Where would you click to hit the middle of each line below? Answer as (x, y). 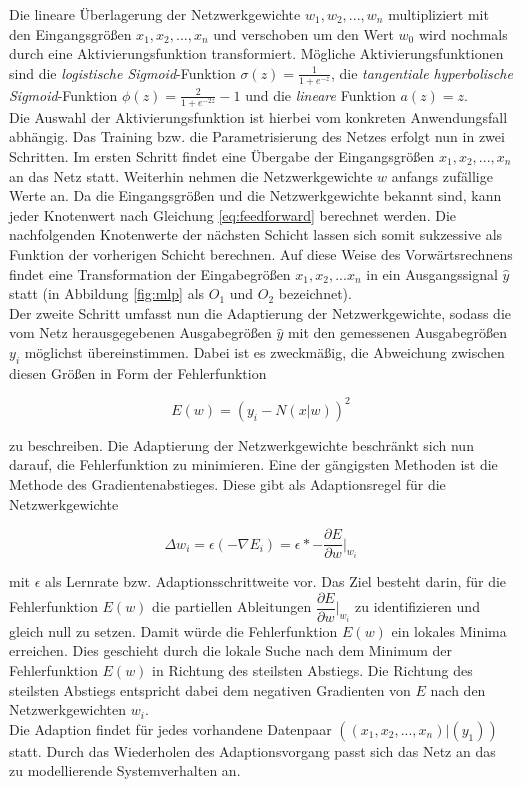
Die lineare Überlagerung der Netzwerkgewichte (155, 14)
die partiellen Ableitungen (232, 606)
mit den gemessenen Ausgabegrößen (397, 332)
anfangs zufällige (442, 175)
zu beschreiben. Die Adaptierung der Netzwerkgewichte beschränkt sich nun (241, 444)
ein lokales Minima (449, 630)
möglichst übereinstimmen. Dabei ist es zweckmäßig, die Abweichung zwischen (264, 351)
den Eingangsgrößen (70, 33)
